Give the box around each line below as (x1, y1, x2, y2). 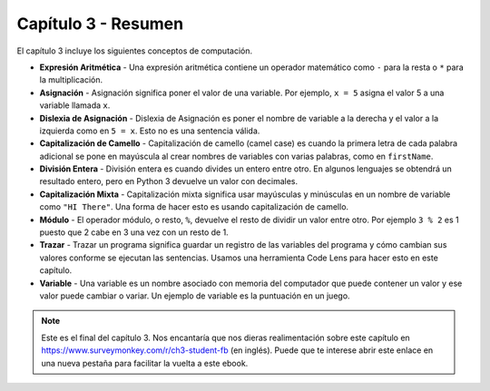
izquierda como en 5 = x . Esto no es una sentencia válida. (39, 125, 260, 136)
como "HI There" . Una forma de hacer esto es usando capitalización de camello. (39, 201, 349, 212)
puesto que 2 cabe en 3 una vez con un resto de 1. (39, 227, 229, 238)
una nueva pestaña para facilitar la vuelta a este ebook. (41, 357, 249, 368)
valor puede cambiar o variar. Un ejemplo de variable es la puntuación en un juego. (39, 290, 350, 301)
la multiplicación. (39, 74, 103, 85)
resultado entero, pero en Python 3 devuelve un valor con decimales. (39, 176, 299, 187)
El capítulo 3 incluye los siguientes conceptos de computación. (16, 45, 253, 56)
